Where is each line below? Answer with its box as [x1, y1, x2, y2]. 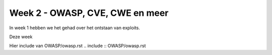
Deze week [9, 34, 33, 40]
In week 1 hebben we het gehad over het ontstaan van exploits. [9, 25, 141, 31]
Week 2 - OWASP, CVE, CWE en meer [9, 7, 169, 18]
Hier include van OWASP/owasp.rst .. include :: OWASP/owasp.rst [9, 43, 146, 49]
